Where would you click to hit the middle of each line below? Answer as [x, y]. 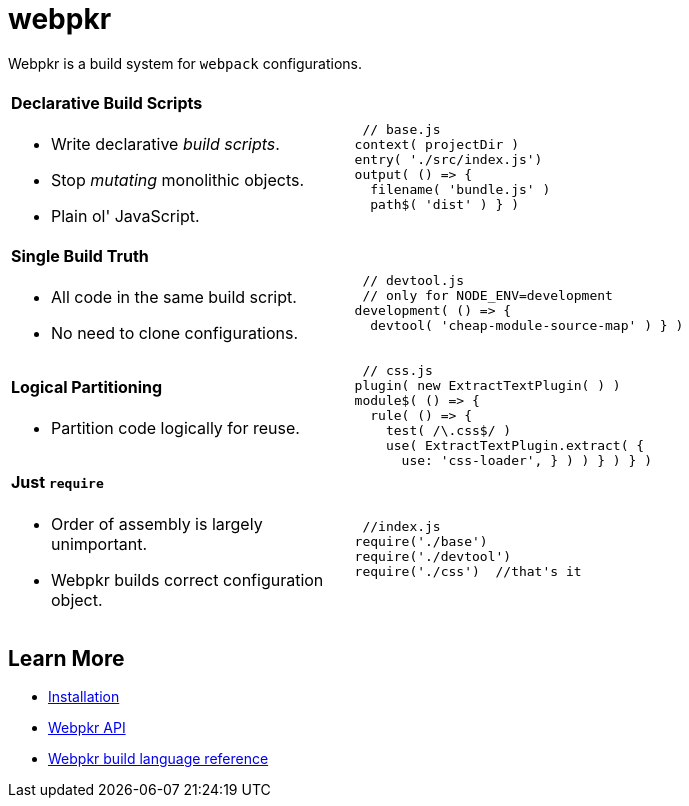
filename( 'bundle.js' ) [460, 190]
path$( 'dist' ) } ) [444, 205]
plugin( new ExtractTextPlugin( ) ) [487, 386]
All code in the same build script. [174, 297]
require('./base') [421, 541]
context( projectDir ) [436, 145]
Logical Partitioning [87, 387]
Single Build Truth [80, 256]
